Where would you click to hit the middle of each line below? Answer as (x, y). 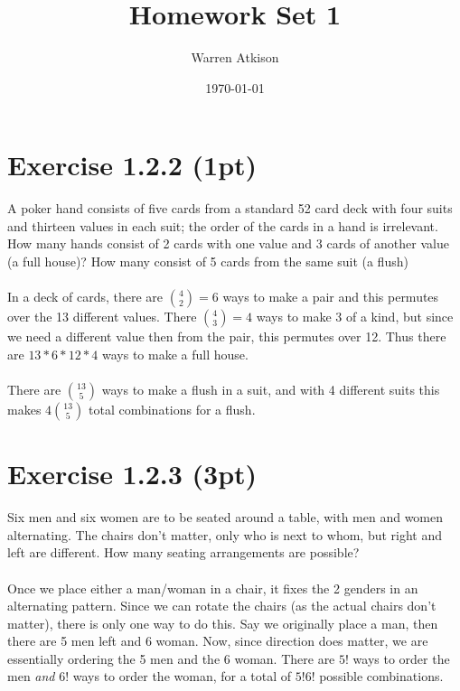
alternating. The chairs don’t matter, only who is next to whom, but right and (225, 534)
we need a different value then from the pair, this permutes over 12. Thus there (227, 336)
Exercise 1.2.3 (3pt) (132, 474)
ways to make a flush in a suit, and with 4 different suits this (271, 389)
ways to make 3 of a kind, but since (355, 317)
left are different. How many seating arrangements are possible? (183, 552)
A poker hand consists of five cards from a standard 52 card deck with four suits (230, 208)
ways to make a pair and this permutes (331, 297)
